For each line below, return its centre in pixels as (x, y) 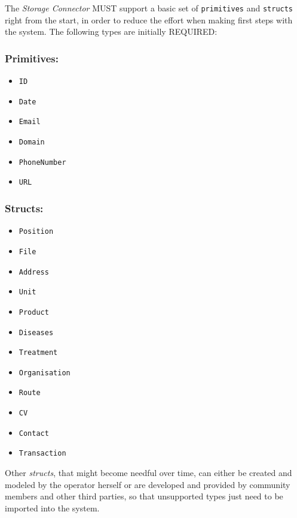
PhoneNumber (42, 162)
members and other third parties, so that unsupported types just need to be (144, 496)
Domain (32, 142)
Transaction (42, 454)
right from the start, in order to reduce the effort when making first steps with (149, 19)
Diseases (36, 332)
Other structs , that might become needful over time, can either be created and (148, 473)
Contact (34, 433)
